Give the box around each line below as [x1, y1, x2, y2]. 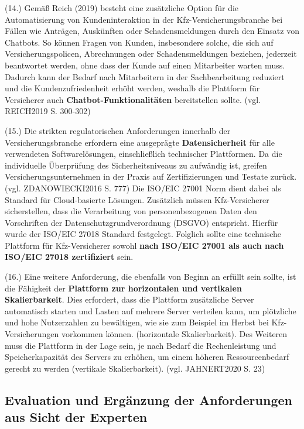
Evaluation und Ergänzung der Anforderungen [5, 390, 292, 409]
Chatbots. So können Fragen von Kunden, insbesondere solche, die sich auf [5, 36, 274, 48]
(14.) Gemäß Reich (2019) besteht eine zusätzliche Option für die [5, 2, 239, 13]
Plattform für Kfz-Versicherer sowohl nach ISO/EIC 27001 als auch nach [5, 239, 284, 251]
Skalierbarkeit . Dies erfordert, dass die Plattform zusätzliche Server [5, 293, 254, 306]
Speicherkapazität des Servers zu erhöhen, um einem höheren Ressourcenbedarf [5, 351, 289, 363]
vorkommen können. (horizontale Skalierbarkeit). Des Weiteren [61, 328, 288, 340]
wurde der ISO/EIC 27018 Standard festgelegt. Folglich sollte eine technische [5, 228, 282, 240]
